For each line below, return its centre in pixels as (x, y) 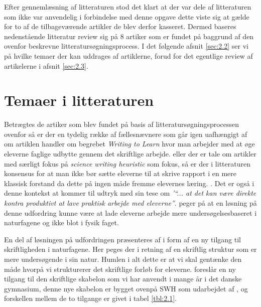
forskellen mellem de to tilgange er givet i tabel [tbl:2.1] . (90, 298)
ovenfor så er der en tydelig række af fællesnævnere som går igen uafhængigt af (126, 134)
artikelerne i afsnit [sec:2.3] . (46, 65)
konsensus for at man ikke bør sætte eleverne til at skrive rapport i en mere (120, 173)
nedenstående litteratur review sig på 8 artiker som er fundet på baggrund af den (129, 36)
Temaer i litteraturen (79, 100)
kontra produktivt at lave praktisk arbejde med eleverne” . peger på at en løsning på (130, 203)
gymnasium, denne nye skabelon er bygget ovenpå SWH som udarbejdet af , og (126, 288)
